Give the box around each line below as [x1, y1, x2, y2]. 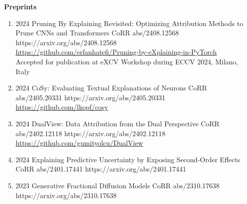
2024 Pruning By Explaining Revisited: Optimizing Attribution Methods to [15, 18, 244, 28]
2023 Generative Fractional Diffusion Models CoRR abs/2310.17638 [15, 180, 220, 190]
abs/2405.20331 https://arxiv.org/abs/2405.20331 [15, 92, 165, 102]
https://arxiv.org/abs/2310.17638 [15, 190, 117, 200]
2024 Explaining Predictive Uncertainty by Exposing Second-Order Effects [15, 154, 240, 164]
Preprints [4, 1, 37, 11]
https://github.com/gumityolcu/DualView [15, 138, 143, 148]
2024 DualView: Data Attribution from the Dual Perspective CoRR [15, 118, 219, 128]
